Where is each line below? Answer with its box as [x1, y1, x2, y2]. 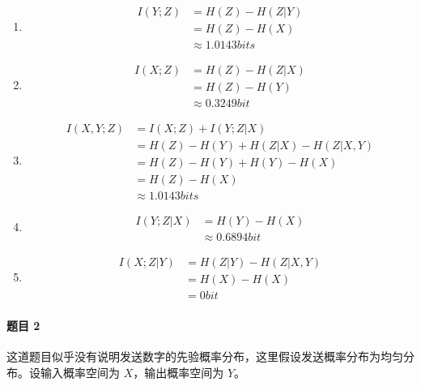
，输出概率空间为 [133, 363, 224, 380]
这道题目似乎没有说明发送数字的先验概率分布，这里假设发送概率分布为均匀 [6, 348, 403, 365]
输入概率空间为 [40, 363, 120, 380]
